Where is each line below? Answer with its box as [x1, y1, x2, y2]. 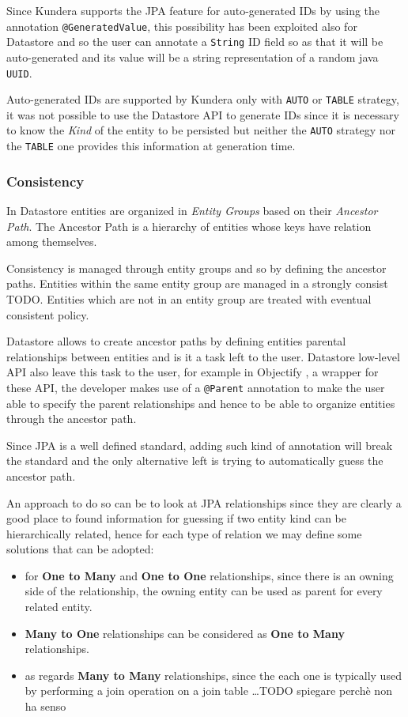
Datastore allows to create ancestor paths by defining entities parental [6, 333, 346, 349]
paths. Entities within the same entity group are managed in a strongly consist [6, 275, 388, 292]
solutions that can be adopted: [6, 541, 154, 557]
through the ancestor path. [6, 410, 137, 427]
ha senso [25, 698, 66, 715]
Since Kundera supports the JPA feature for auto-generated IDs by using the [6, 2, 380, 18]
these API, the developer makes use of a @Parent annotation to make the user [6, 379, 385, 395]
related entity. [25, 598, 93, 615]
